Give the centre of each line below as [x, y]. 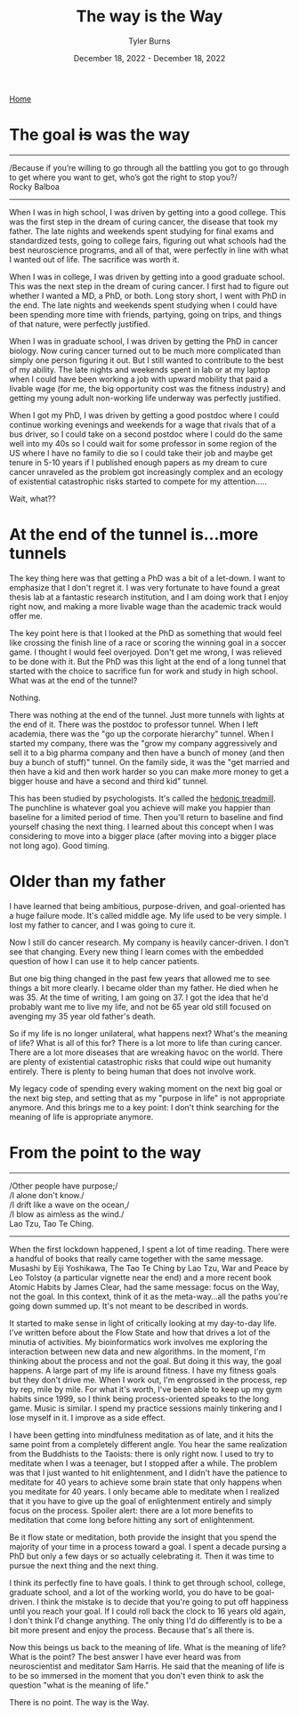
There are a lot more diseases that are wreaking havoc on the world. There [146, 1052]
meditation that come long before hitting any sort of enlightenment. [132, 1519]
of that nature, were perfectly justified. [80, 324]
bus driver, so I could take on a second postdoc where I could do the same [146, 434]
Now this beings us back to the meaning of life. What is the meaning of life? [148, 1647]
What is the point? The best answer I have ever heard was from [125, 1656]
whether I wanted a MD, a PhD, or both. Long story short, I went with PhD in [148, 295]
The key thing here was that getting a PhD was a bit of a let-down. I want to [147, 578]
